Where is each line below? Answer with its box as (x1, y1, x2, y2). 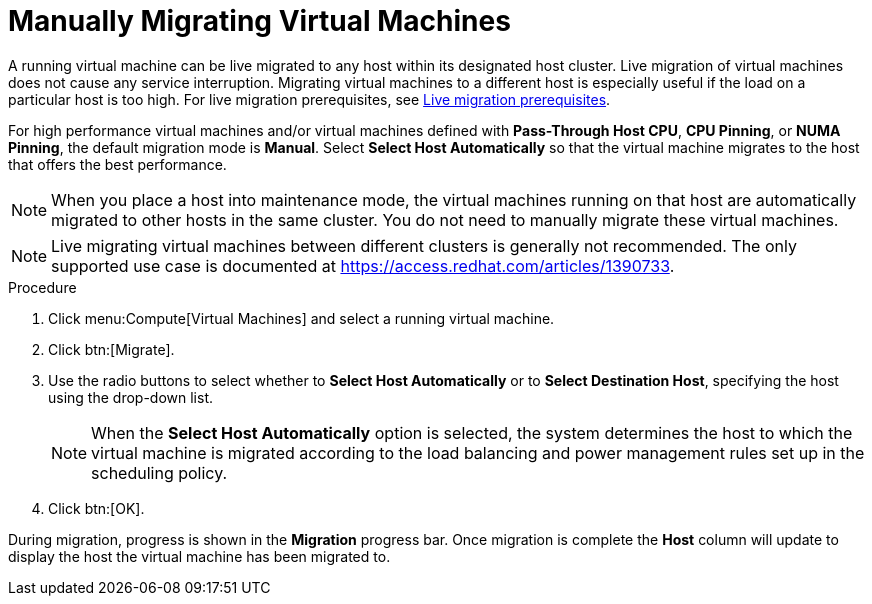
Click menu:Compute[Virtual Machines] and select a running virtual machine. (48, 309, 555, 327)
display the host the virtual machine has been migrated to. (8, 547, 391, 565)
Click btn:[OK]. (48, 499, 145, 517)
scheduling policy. (91, 462, 228, 483)
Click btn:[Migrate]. (48, 340, 175, 358)
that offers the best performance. (8, 155, 227, 173)
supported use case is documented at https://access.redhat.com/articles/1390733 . (51, 255, 675, 276)
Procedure (8, 278, 77, 296)
